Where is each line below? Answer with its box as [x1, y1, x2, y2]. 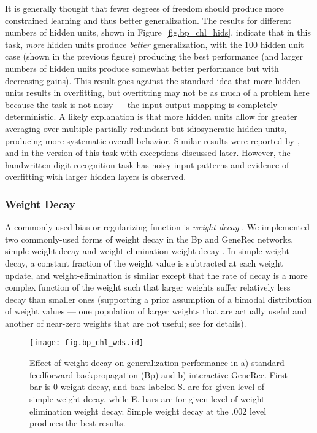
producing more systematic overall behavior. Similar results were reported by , [5, 134, 300, 147]
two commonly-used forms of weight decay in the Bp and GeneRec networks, [5, 232, 294, 245]
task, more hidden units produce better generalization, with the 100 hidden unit [5, 37, 304, 50]
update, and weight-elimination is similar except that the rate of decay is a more [5, 268, 308, 281]
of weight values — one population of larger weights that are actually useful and [5, 305, 307, 318]
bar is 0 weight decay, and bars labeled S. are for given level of [29, 380, 264, 393]
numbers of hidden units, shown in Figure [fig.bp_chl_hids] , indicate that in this [5, 26, 311, 39]
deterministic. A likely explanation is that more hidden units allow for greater [5, 110, 297, 123]
